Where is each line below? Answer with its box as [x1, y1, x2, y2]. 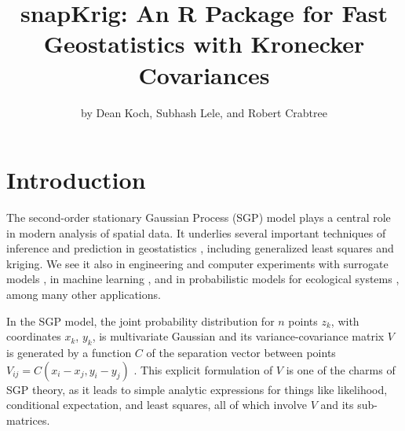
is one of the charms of [286, 361, 396, 378]
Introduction [6, 164, 146, 196]
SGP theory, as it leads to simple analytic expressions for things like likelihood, [6, 381, 388, 397]
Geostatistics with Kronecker [43, 28, 365, 60]
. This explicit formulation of [133, 361, 273, 378]
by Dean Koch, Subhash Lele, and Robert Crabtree [81, 104, 327, 120]
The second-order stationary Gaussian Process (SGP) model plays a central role [6, 209, 391, 226]
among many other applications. [6, 286, 161, 302]
